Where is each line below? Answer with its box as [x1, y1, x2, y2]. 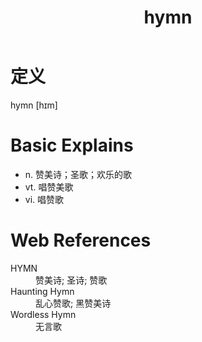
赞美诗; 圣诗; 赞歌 [35, 274, 108, 286]
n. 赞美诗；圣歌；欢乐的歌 [24, 168, 133, 180]
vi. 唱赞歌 [24, 193, 65, 205]
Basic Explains [10, 134, 134, 157]
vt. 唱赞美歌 [24, 181, 74, 193]
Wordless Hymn [10, 308, 77, 320]
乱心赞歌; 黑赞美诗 [35, 297, 112, 309]
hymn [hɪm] [10, 99, 58, 111]
